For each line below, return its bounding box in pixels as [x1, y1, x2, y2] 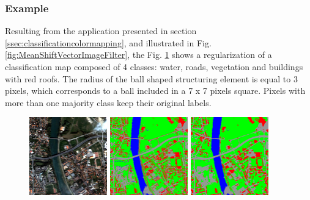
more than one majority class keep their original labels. [5, 96, 212, 109]
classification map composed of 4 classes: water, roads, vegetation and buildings [5, 60, 303, 73]
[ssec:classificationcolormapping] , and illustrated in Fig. [5, 36, 212, 49]
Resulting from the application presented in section [5, 24, 197, 37]
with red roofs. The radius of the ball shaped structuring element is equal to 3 [5, 72, 298, 85]
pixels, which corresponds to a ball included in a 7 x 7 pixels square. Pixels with [5, 84, 306, 97]
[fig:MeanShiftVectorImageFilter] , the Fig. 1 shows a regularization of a [5, 48, 272, 61]
